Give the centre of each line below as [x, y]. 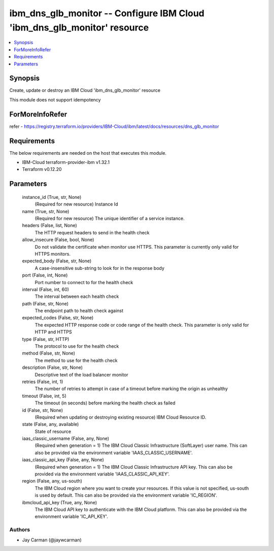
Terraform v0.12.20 [42, 169]
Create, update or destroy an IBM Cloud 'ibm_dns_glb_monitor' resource [85, 90]
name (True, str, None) [46, 211]
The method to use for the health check [76, 360]
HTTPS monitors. [53, 254]
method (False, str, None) [49, 353]
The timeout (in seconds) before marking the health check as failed [105, 403]
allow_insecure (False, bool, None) [58, 240]
